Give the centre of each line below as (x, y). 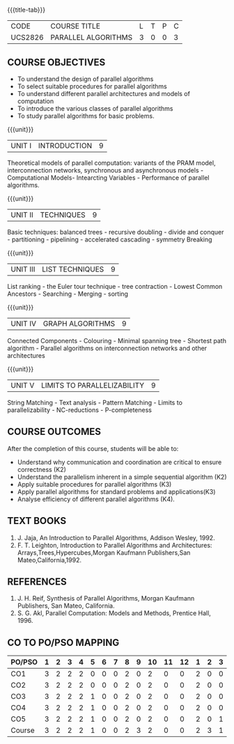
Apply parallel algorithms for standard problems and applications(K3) (116, 491)
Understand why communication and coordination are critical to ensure (119, 462)
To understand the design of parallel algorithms (85, 79)
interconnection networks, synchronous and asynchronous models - (106, 170)
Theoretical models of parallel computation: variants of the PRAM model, (111, 163)
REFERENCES (37, 582)
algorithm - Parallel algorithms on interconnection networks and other (107, 348)
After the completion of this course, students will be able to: (93, 448)
